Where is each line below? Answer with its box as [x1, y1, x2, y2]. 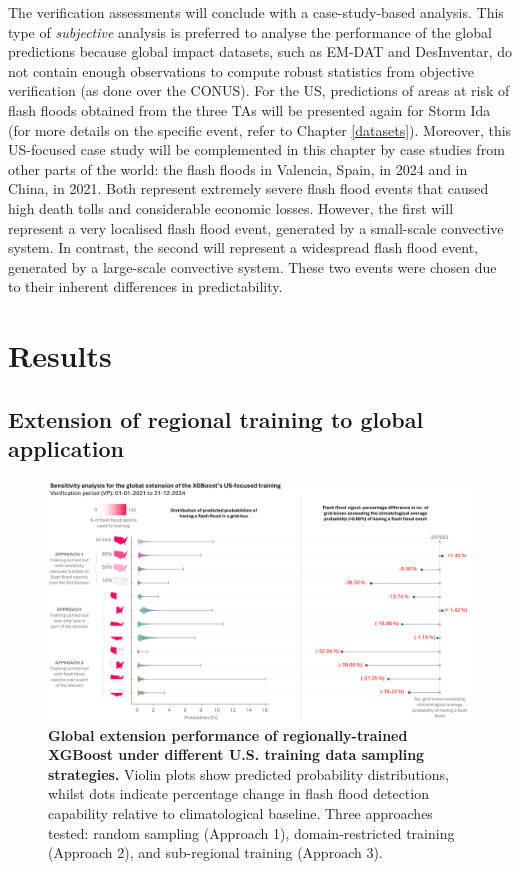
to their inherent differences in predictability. [8, 276, 283, 297]
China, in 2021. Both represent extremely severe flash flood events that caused [8, 178, 489, 199]
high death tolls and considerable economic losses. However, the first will [8, 197, 454, 218]
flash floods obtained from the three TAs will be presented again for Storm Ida [8, 99, 491, 120]
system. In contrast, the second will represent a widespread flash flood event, [8, 237, 479, 258]
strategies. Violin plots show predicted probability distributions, [48, 763, 449, 784]
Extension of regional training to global [8, 403, 424, 434]
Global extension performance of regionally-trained [48, 724, 408, 745]
